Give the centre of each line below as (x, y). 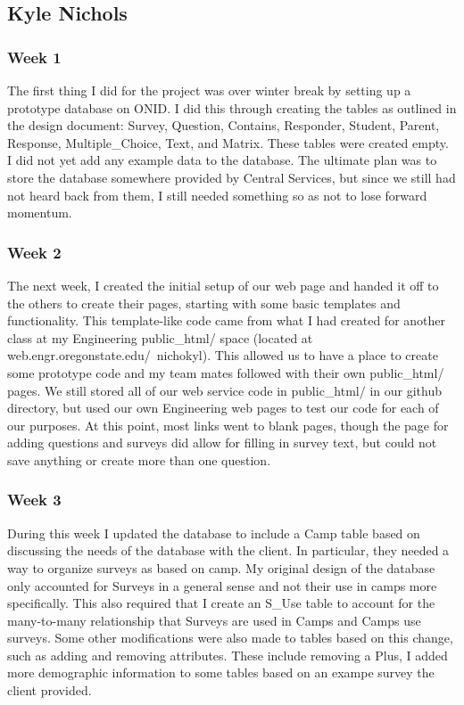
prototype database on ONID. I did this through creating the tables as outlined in (232, 107)
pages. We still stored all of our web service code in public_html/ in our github (224, 390)
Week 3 (34, 500)
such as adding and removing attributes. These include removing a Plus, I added (228, 655)
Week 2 (34, 252)
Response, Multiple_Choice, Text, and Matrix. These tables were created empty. (228, 142)
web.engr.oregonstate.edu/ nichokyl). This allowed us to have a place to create (223, 355)
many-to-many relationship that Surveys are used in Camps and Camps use (214, 620)
